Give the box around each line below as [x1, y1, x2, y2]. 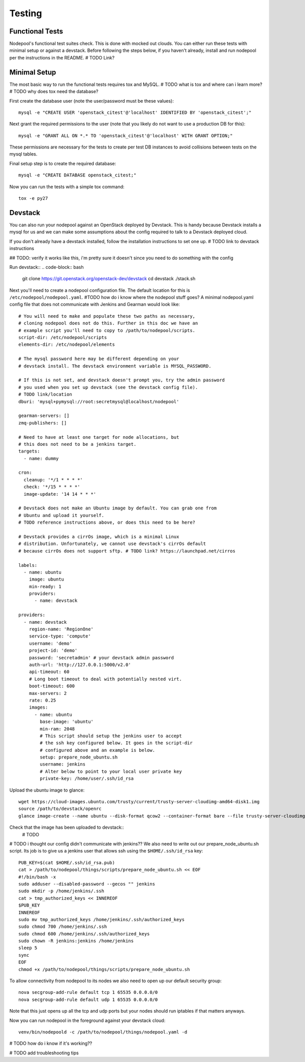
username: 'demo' [28, 641, 72, 646]
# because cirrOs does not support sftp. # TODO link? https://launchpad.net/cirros [18, 548, 236, 554]
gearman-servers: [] [18, 413, 70, 419]
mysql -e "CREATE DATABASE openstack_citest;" [18, 172, 137, 178]
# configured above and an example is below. [40, 747, 155, 753]
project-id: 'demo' [28, 648, 78, 653]
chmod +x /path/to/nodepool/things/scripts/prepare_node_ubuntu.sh [18, 966, 190, 972]
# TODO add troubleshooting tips [9, 1050, 79, 1056]
